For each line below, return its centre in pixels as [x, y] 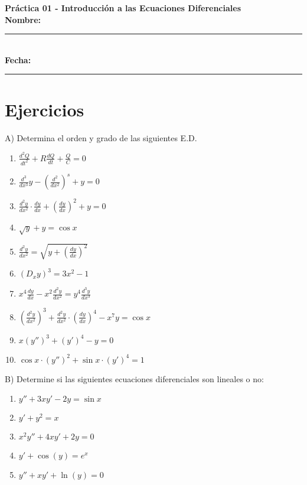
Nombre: [23, 19]
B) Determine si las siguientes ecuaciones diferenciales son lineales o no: [134, 378]
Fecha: [18, 59]
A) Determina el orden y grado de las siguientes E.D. [101, 137]
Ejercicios [45, 109]
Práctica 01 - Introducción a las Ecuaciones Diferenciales [123, 8]
